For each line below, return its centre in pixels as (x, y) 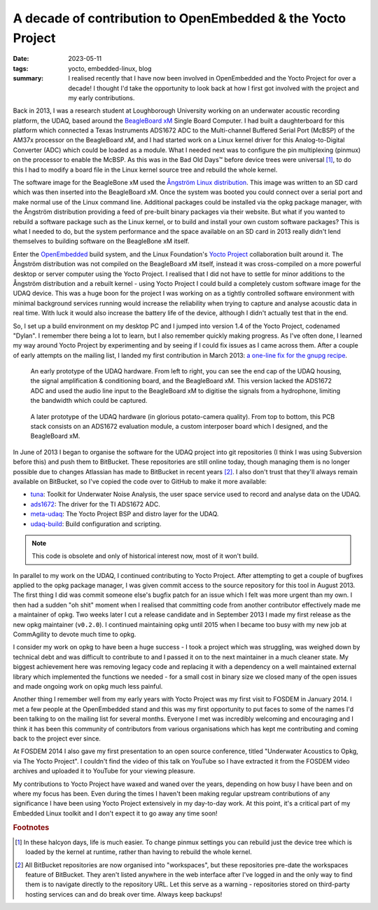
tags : (21, 68)
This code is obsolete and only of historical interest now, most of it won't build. (145, 556)
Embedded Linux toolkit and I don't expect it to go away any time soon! (115, 813)
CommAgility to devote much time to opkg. (75, 635)
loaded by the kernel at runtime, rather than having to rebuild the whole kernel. (139, 852)
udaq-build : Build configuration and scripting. (96, 524)
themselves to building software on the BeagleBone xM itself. (101, 241)
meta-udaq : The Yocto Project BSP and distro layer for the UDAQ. (125, 514)
